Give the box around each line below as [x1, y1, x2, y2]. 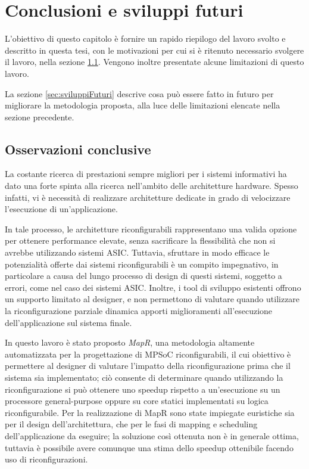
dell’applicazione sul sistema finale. [5, 316, 132, 328]
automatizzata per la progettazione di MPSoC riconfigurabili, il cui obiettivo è [5, 347, 291, 360]
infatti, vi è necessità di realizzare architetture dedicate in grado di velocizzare [5, 191, 291, 203]
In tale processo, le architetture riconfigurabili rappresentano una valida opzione [5, 222, 297, 235]
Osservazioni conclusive [5, 139, 151, 158]
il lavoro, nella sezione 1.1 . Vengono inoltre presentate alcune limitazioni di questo [5, 55, 304, 68]
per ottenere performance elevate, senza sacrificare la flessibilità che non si [5, 234, 276, 247]
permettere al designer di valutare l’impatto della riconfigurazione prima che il [5, 359, 291, 372]
